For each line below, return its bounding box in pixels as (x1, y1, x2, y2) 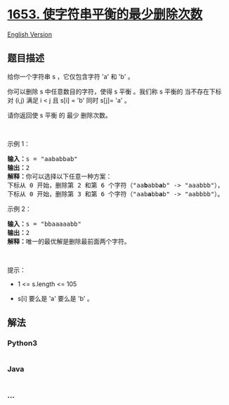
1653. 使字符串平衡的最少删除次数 (7, 6, 203, 22)
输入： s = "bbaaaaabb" (7, 219, 82, 228)
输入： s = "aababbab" (7, 155, 79, 162)
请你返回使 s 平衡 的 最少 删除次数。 (7, 110, 112, 120)
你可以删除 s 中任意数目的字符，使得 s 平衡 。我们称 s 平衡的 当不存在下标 (7, 87, 222, 96)
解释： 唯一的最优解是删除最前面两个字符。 (7, 237, 131, 245)
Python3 (7, 338, 37, 348)
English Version (7, 30, 53, 39)
